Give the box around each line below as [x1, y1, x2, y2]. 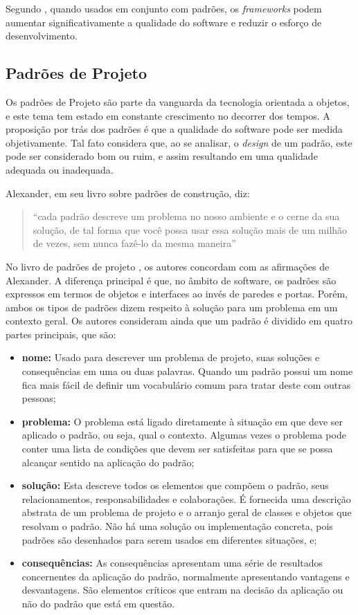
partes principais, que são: [6, 327, 116, 341]
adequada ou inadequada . [6, 162, 114, 176]
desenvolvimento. [6, 28, 78, 43]
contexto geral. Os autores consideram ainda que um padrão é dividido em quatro [6, 313, 352, 328]
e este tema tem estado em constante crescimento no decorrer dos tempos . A [6, 108, 330, 122]
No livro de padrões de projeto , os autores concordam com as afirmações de [6, 259, 330, 273]
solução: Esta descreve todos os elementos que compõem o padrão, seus [21, 478, 329, 493]
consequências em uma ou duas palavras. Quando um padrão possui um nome [21, 364, 353, 378]
